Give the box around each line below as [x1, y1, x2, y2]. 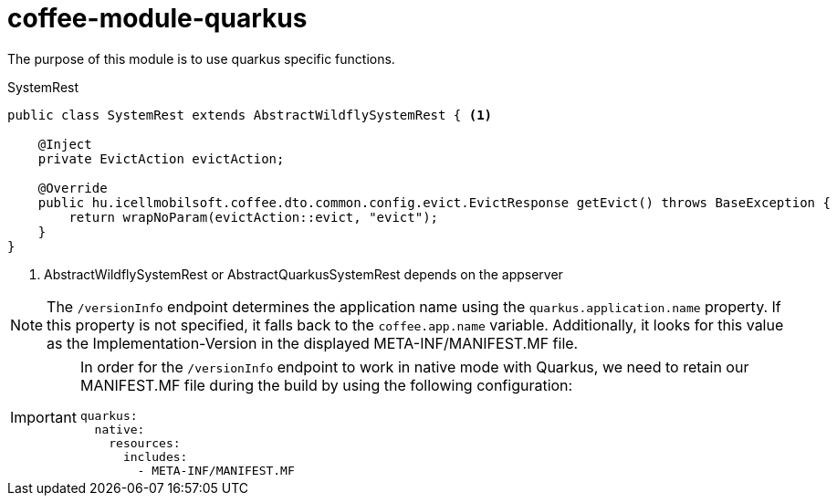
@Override [37, 180, 108, 195]
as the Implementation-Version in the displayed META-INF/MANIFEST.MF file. [47, 333, 579, 352]
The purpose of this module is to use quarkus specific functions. [7, 50, 395, 67]
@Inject [37, 136, 92, 152]
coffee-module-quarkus [7, 3, 308, 34]
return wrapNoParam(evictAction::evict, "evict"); [68, 209, 439, 225]
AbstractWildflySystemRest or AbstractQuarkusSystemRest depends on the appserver [44, 266, 563, 282]
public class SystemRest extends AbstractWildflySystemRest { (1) [7, 107, 493, 122]
